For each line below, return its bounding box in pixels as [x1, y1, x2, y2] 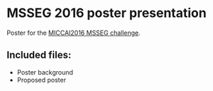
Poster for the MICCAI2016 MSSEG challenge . [6, 28, 141, 37]
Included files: [6, 49, 72, 61]
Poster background [16, 68, 74, 76]
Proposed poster [16, 75, 67, 84]
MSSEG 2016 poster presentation [6, 5, 207, 21]
